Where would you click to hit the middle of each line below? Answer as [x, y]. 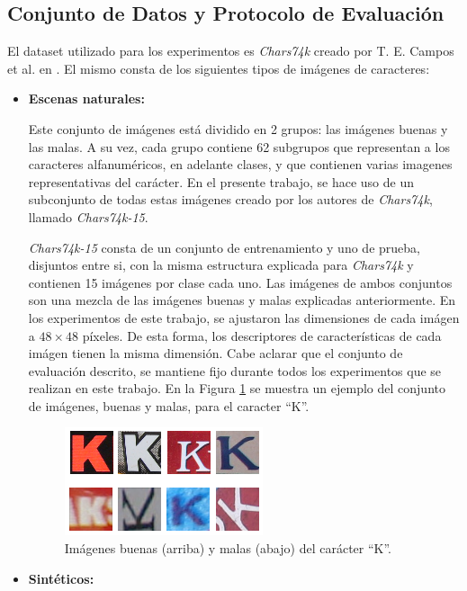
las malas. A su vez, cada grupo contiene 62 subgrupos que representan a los [239, 146]
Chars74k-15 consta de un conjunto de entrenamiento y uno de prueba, [224, 247]
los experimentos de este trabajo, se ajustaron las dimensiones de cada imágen [244, 317]
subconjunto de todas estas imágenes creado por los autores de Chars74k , [230, 199]
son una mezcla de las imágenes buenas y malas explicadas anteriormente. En [242, 300]
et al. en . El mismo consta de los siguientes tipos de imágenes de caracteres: [219, 68]
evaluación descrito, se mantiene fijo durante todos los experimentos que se [235, 370]
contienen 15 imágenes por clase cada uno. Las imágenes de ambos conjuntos [240, 282]
